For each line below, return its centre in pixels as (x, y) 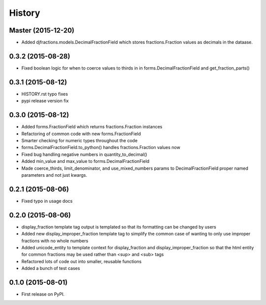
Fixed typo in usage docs (47, 201)
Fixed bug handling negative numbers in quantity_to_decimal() (84, 154)
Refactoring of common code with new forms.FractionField (81, 134)
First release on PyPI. (43, 294)
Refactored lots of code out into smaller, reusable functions (82, 261)
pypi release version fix (45, 101)
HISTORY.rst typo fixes (45, 94)
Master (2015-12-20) (42, 30)
